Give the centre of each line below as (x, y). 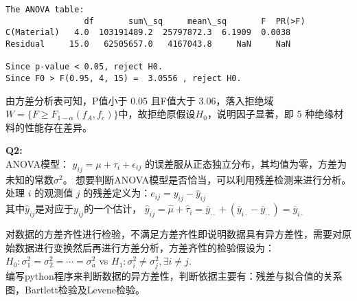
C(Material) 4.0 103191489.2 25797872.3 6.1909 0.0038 (148, 33)
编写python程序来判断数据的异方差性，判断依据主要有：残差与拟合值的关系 (174, 276)
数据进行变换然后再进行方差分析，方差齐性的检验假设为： (145, 247)
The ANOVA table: (45, 10)
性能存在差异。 (58, 127)
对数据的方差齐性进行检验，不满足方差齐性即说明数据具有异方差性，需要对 (174, 233)
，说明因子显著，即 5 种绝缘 (270, 114)
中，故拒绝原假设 (157, 114)
